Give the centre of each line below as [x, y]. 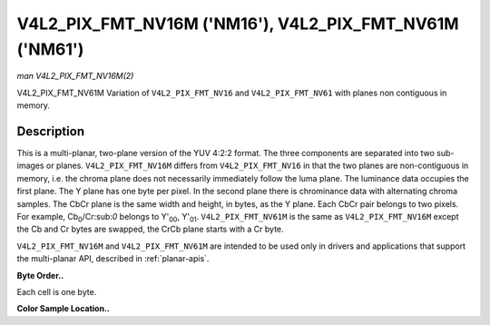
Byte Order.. [40, 275]
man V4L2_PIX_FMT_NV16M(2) [75, 76]
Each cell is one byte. [57, 291]
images [30, 166]
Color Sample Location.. [64, 309]
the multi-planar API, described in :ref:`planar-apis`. [113, 259]
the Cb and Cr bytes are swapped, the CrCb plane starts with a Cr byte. [151, 229]
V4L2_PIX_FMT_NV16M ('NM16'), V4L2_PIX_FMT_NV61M [238, 24]
